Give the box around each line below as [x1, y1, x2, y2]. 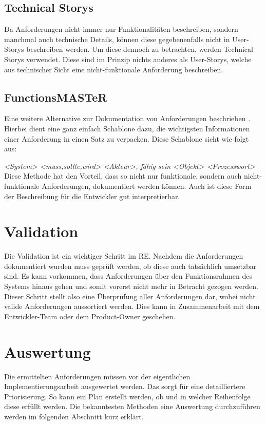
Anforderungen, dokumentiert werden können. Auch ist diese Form [42, 180, 252, 191]
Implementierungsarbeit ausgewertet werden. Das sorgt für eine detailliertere [4, 381, 245, 392]
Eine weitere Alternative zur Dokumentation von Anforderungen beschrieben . [4, 113, 251, 124]
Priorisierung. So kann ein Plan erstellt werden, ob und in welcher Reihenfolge [4, 391, 251, 401]
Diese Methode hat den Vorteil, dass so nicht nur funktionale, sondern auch [4, 170, 242, 181]
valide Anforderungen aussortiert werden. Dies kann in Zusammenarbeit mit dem [4, 301, 260, 312]
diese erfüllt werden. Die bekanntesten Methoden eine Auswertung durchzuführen [4, 401, 260, 412]
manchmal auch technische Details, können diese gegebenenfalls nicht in [4, 33, 230, 44]
